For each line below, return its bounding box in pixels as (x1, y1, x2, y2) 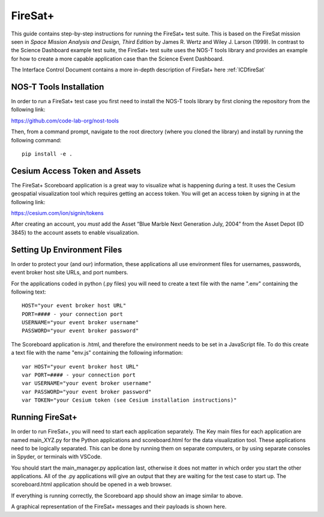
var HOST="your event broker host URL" (22, 363, 139, 370)
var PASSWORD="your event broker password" (22, 388, 152, 395)
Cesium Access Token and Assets (11, 166, 141, 176)
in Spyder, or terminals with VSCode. (11, 453, 102, 461)
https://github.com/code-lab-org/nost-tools (11, 117, 119, 124)
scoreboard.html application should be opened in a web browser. (11, 481, 172, 488)
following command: (11, 136, 62, 144)
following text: (11, 288, 46, 295)
